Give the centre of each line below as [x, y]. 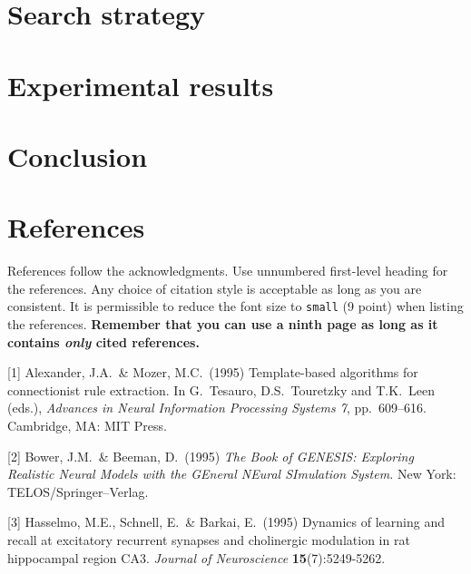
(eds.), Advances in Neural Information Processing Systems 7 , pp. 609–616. [217, 408]
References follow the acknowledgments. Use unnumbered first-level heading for [228, 271]
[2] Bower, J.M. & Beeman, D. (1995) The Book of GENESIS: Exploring [211, 456]
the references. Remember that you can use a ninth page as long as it [223, 324]
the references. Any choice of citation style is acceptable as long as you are [215, 288]
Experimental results [141, 85]
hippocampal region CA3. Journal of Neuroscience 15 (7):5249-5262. [196, 557]
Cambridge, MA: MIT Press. [87, 426]
